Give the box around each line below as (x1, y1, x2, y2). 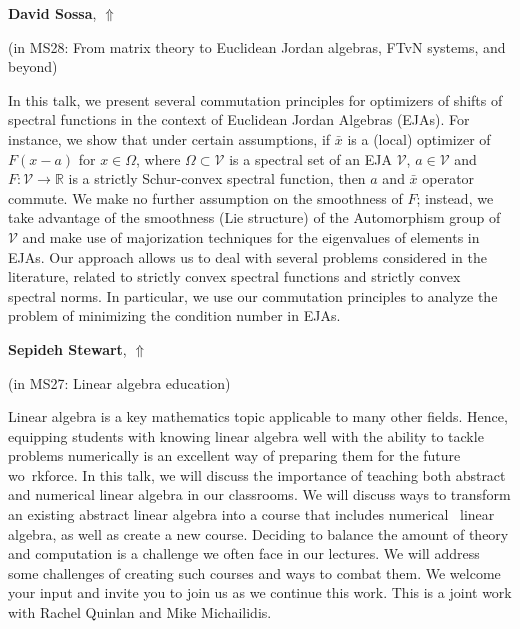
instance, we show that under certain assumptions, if (8, 128, 331, 149)
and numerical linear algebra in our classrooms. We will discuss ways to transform (8, 484, 511, 505)
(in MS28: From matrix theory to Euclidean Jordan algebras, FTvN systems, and (8, 36, 506, 57)
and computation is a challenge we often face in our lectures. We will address (8, 543, 480, 564)
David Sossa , (8, 3, 97, 23)
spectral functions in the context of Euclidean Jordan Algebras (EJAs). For (8, 109, 470, 130)
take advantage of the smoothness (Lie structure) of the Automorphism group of (8, 207, 501, 228)
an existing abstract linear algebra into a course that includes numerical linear (8, 504, 495, 525)
